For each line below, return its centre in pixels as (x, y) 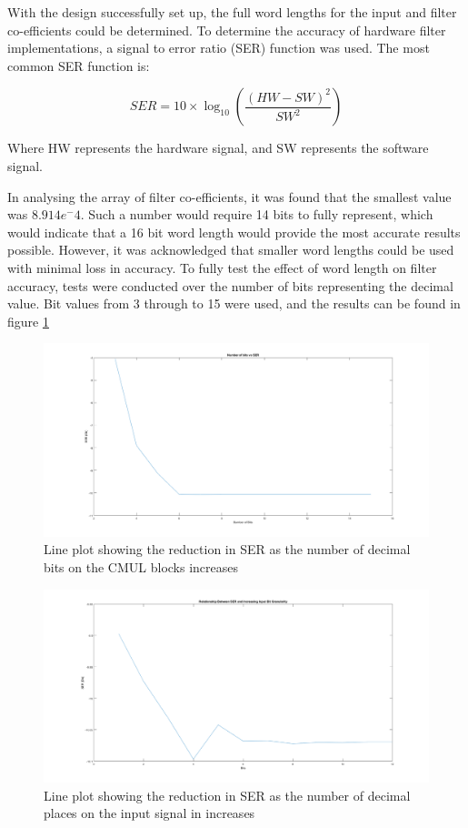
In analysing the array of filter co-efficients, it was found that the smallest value (229, 196)
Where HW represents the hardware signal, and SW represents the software (218, 148)
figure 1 (28, 321)
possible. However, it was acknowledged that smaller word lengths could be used (231, 250)
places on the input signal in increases (149, 813)
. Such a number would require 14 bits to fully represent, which (257, 214)
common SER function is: (79, 65)
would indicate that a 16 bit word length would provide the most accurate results (234, 232)
